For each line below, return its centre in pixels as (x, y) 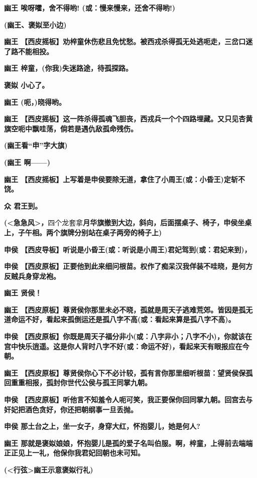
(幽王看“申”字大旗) (36, 145)
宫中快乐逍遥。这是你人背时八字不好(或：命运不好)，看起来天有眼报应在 (123, 346)
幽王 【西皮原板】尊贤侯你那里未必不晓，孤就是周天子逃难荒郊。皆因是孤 (125, 309)
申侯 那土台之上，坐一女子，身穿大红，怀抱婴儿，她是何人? (102, 426)
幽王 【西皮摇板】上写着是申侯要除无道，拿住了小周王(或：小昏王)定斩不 (124, 179)
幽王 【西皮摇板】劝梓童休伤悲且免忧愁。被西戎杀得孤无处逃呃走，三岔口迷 (128, 41)
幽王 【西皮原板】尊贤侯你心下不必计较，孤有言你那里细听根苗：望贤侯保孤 (128, 372)
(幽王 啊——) (27, 162)
